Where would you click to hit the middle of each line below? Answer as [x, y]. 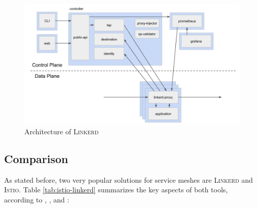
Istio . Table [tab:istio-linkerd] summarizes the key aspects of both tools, [116, 190]
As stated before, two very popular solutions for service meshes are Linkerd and [128, 179]
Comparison [36, 159]
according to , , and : [37, 200]
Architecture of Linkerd [62, 132]
